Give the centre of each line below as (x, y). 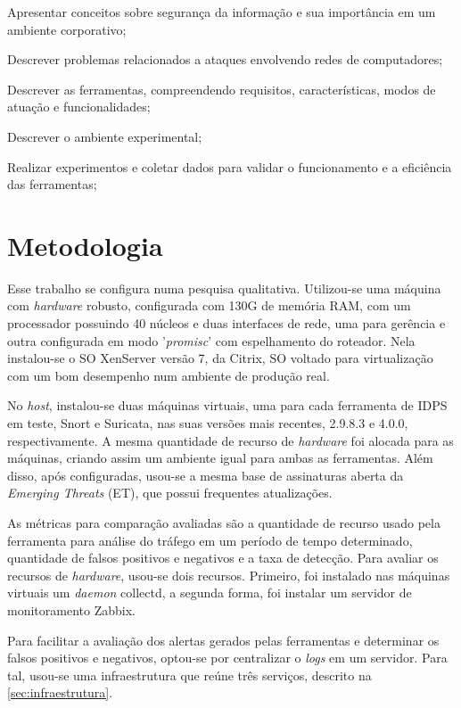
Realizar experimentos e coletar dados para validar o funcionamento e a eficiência (230, 166)
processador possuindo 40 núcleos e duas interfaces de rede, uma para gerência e (226, 323)
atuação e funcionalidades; (79, 107)
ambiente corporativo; (67, 29)
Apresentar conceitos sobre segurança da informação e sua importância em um (222, 12)
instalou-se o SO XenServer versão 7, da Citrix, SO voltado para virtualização (220, 358)
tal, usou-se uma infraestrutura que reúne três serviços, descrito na (189, 675)
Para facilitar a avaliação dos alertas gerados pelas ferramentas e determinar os (223, 640)
